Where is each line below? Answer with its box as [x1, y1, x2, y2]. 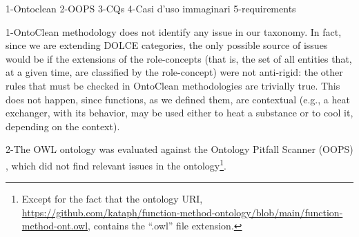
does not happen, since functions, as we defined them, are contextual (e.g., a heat [6, 92, 350, 106]
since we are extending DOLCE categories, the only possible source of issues [6, 38, 328, 52]
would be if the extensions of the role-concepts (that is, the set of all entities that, [6, 51, 352, 65]
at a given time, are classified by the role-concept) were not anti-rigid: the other [6, 65, 343, 79]
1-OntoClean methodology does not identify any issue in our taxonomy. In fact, [6, 24, 342, 39]
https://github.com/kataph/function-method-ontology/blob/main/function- [21, 205, 343, 219]
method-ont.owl [21, 218, 88, 233]
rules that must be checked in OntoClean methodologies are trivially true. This [6, 78, 340, 92]
